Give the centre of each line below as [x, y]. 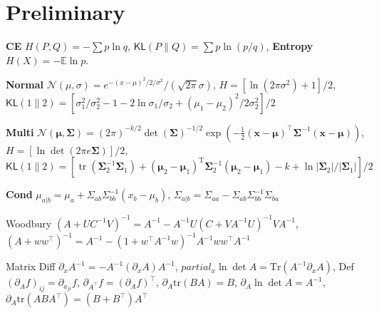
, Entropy [290, 46]
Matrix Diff [31, 266]
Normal [25, 84]
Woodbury [29, 223]
